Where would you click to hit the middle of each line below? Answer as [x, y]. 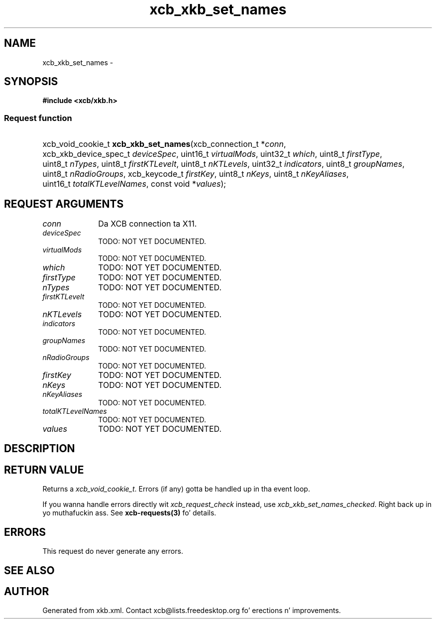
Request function [38, 118]
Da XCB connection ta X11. [148, 224]
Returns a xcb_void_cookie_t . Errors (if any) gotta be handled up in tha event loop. [176, 489]
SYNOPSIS [31, 82]
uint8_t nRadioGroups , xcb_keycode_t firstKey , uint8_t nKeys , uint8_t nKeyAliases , [196, 174]
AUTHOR [27, 591]
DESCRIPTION [40, 449]
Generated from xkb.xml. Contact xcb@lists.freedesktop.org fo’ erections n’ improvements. [192, 611]
